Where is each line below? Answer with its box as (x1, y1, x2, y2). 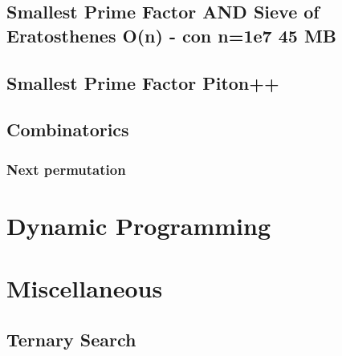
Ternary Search (6, 326, 136, 351)
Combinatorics (6, 117, 129, 142)
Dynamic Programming (6, 208, 271, 241)
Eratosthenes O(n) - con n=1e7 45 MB (6, 22, 336, 47)
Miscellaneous (6, 272, 163, 305)
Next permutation (6, 159, 126, 179)
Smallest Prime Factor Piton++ (6, 70, 279, 95)
